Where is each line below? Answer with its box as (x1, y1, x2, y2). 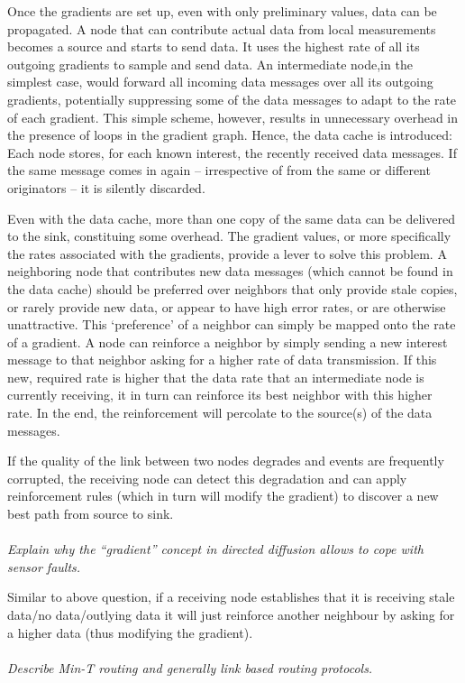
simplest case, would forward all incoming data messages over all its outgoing (7, 72, 433, 91)
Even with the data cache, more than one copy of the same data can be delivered (7, 208, 455, 227)
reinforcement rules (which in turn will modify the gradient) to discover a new (7, 486, 439, 505)
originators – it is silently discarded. (7, 178, 205, 197)
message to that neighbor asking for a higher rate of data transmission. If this (7, 350, 437, 369)
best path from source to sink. (7, 504, 174, 523)
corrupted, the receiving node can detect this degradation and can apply (7, 468, 407, 487)
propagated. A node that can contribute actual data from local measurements (7, 19, 436, 38)
